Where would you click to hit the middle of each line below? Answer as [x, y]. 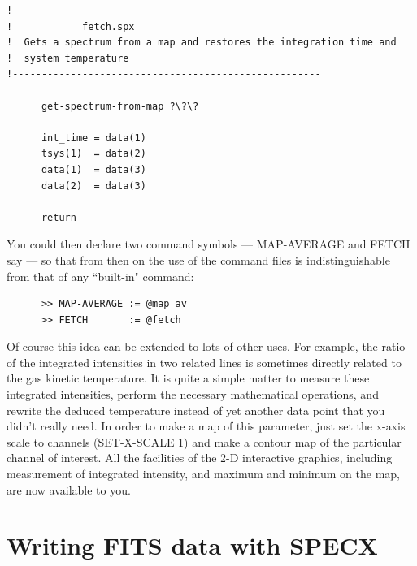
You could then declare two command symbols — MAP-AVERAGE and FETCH [208, 244]
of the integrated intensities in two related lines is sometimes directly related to [204, 362]
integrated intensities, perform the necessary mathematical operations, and [193, 394]
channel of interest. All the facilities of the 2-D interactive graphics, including [200, 458]
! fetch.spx [71, 26]
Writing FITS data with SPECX [192, 545]
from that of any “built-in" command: [100, 276]
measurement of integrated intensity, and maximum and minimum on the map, [204, 474]
